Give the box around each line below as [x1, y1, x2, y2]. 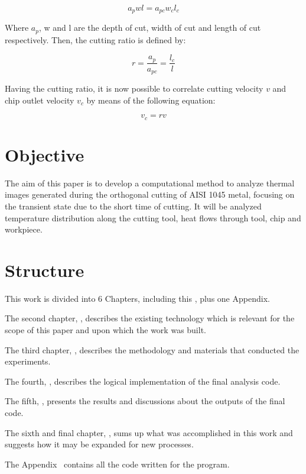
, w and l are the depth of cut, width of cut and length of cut [38, 21, 261, 34]
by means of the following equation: [86, 93, 216, 106]
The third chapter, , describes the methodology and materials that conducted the [5, 343, 300, 356]
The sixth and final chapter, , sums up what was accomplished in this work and [5, 426, 293, 438]
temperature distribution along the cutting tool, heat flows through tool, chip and [5, 211, 301, 224]
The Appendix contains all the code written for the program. [5, 457, 230, 470]
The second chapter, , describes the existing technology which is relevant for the [5, 312, 295, 324]
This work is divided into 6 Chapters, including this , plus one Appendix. [5, 292, 270, 304]
